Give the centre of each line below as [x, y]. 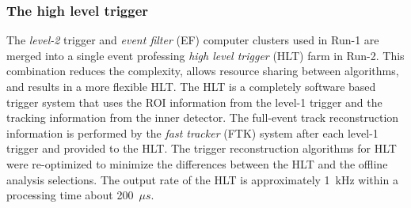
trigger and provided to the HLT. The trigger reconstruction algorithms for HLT [202, 148]
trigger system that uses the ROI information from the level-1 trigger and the [194, 102]
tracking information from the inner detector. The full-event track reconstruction [203, 117]
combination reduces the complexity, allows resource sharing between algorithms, [203, 71]
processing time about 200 [70, 195]
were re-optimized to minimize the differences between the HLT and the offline [197, 163]
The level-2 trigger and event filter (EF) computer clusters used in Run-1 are [193, 40]
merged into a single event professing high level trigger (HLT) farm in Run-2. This [205, 55]
